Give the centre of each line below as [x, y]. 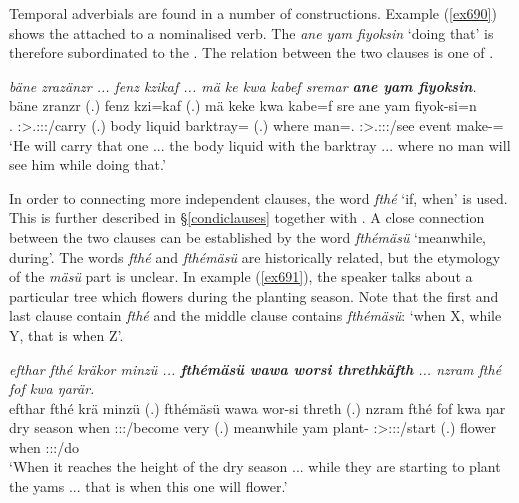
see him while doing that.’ [87, 164]
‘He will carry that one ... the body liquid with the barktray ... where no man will [260, 144]
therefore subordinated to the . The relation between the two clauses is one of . [251, 52]
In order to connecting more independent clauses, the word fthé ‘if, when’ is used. [258, 197]
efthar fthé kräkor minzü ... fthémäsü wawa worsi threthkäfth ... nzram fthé [255, 368]
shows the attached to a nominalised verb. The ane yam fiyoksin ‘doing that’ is [251, 32]
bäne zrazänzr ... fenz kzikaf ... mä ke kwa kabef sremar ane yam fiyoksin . [243, 85]
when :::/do [44, 446]
